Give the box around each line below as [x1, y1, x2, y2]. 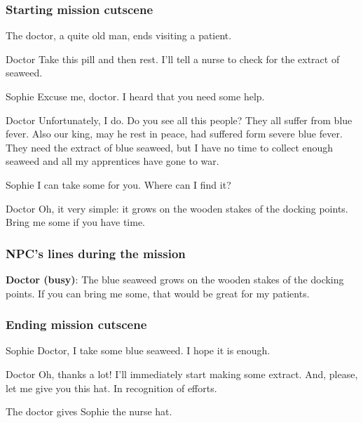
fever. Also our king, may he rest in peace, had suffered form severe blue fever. [6, 126, 343, 141]
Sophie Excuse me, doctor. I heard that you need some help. [6, 89, 265, 103]
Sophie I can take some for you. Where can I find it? [6, 177, 231, 192]
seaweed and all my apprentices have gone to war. [6, 154, 219, 168]
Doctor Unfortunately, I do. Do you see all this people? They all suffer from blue [6, 112, 352, 127]
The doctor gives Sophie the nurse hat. [6, 404, 172, 419]
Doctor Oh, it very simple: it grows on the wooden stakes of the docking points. [6, 201, 348, 215]
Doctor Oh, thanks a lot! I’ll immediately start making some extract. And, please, [6, 366, 358, 381]
